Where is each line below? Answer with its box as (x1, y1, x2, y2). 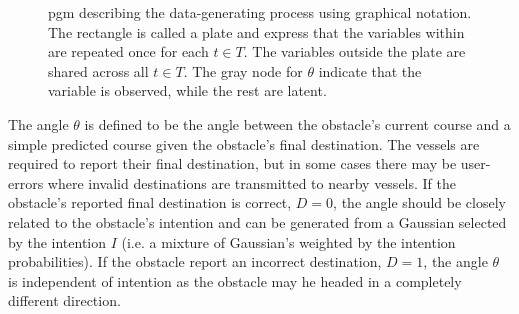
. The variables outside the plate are (243, 41, 466, 62)
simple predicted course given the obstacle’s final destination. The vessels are (8, 133, 480, 154)
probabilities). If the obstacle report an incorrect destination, (8, 251, 382, 272)
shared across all (48, 60, 149, 81)
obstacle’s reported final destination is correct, (8, 192, 292, 213)
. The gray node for (183, 60, 303, 81)
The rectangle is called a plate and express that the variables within (48, 21, 465, 42)
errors (8, 172, 44, 193)
